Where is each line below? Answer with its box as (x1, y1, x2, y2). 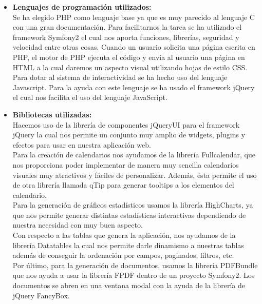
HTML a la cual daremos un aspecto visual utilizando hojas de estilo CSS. (12, 62, 248, 72)
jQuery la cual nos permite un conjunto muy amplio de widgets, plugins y (12, 129, 246, 140)
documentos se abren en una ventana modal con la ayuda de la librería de (12, 280, 245, 291)
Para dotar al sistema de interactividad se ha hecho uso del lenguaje (12, 72, 228, 83)
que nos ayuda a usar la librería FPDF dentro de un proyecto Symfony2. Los (12, 270, 255, 280)
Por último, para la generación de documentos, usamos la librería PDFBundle (12, 259, 258, 270)
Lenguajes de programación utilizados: (12, 2, 152, 12)
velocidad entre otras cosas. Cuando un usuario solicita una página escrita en (12, 42, 255, 52)
